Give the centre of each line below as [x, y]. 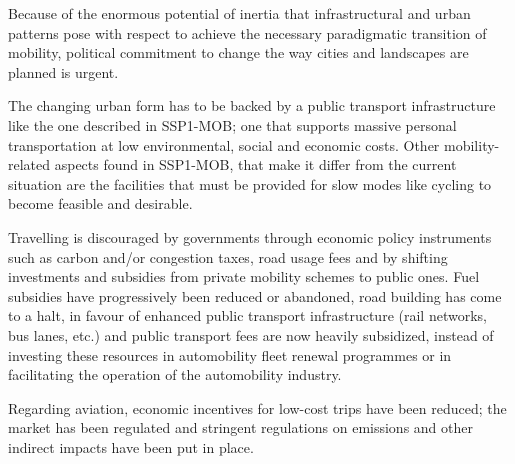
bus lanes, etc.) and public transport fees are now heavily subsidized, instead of [251, 334]
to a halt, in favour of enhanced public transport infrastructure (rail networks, [247, 315]
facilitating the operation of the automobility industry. [175, 374]
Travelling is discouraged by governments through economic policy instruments [250, 236]
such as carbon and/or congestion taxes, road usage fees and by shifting [228, 256]
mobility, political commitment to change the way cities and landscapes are [238, 52]
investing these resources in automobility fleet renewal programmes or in [230, 354]
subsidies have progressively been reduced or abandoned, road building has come [255, 295]
